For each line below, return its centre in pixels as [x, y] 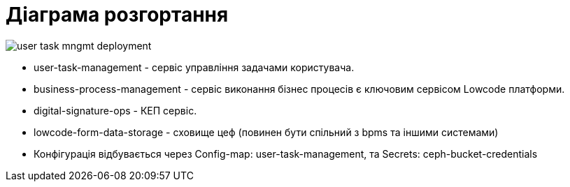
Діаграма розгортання [117, 15]
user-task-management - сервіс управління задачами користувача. [194, 67]
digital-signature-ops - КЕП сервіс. [115, 110]
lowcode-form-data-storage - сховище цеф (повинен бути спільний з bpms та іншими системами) [266, 132]
